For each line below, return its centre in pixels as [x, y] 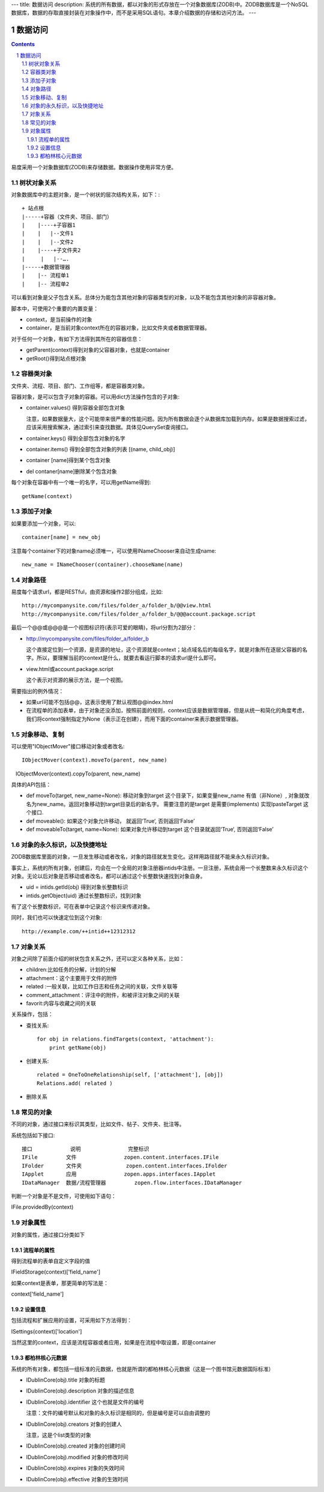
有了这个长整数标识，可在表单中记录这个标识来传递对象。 [82, 907]
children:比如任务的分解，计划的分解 [71, 970]
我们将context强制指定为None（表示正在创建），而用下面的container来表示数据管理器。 [134, 719]
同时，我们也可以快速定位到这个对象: [57, 918]
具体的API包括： [31, 785]
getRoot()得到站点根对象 [56, 358]
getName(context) [47, 496]
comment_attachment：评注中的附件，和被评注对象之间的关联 [103, 995]
